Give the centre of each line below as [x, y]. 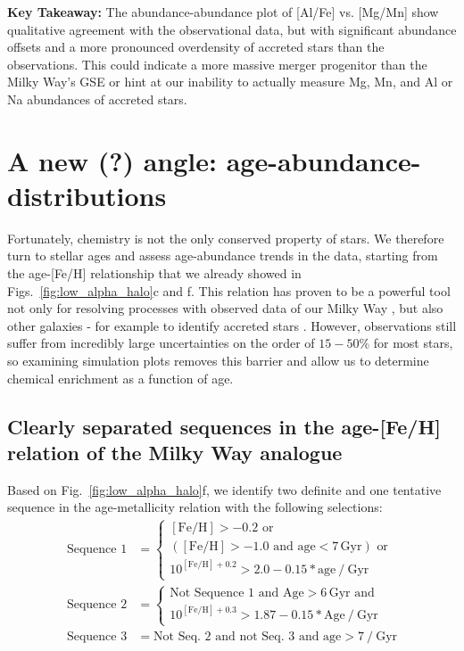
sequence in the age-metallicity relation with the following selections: [195, 507]
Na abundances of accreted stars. [97, 99]
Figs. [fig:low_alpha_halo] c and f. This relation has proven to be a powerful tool [229, 290]
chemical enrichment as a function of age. [120, 378]
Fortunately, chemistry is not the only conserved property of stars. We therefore [226, 238]
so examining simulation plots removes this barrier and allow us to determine [218, 361]
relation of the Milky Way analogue [175, 452]
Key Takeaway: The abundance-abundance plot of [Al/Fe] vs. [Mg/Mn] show [223, 12]
